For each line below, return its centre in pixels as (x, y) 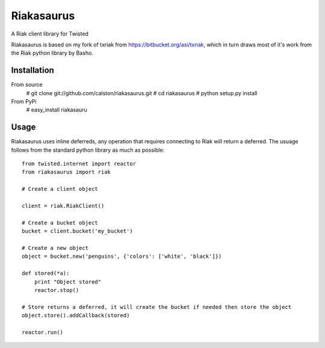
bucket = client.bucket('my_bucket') (78, 231)
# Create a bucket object (60, 222)
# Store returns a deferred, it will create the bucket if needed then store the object (157, 307)
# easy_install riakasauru (57, 110)
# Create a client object (60, 189)
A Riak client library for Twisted (50, 34)
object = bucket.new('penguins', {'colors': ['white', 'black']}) (122, 256)
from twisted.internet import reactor (79, 164)
